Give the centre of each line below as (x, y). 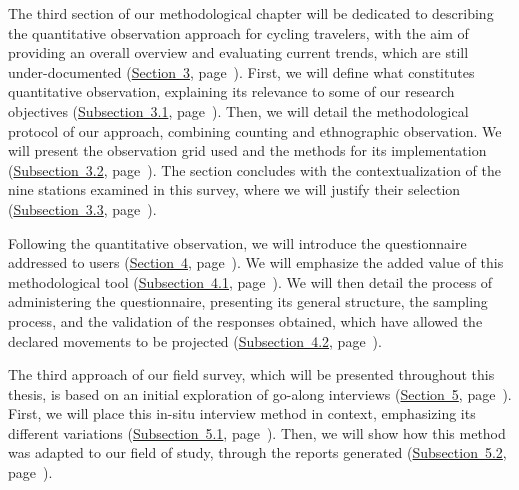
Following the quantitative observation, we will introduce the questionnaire (237, 242)
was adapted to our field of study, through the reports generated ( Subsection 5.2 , (257, 452)
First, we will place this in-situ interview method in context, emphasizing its (242, 413)
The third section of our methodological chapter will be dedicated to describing (251, 13)
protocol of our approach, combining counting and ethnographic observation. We (255, 130)
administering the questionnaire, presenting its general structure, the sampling (248, 301)
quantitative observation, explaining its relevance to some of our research (231, 91)
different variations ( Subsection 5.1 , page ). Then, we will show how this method (257, 432)
